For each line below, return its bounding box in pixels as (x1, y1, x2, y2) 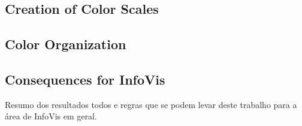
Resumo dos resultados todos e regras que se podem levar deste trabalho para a (5, 98, 297, 110)
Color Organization (5, 35, 126, 53)
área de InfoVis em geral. (5, 110, 97, 122)
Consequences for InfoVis (5, 70, 165, 88)
